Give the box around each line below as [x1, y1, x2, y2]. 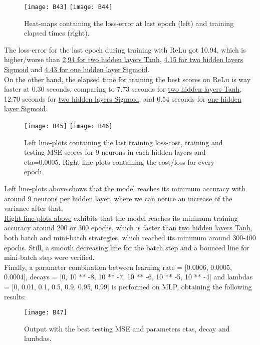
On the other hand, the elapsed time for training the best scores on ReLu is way [4, 74, 251, 84]
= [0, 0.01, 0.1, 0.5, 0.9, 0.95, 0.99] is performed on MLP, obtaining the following [4, 281, 252, 291]
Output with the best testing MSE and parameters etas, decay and [24, 323, 230, 333]
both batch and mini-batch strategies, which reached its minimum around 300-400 [4, 232, 256, 242]
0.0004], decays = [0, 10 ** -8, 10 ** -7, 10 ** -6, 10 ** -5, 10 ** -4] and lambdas [4, 271, 253, 282]
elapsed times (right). [24, 28, 90, 38]
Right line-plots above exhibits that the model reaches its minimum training [4, 212, 238, 223]
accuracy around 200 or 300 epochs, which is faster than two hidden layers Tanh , [4, 222, 252, 233]
